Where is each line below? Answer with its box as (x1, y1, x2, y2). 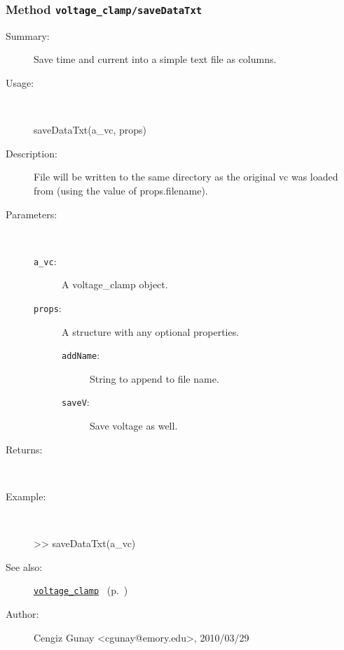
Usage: (6, 75, 34, 90)
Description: (6, 146, 57, 160)
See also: (6, 559, 43, 574)
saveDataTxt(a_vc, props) (34, 122, 146, 137)
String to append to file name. (90, 371, 219, 386)
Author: (6, 606, 39, 621)
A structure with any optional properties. (62, 324, 240, 339)
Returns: (6, 441, 43, 456)
